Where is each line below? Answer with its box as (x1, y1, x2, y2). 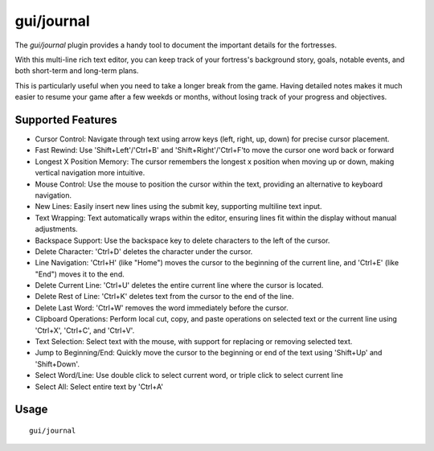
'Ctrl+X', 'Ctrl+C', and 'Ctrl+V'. (35, 326, 135, 335)
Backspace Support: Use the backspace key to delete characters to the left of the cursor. (35, 236, 330, 245)
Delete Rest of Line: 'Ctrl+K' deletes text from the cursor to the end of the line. (35, 292, 294, 301)
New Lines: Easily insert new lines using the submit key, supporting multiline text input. (35, 202, 322, 211)
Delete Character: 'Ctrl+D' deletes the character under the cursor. (35, 246, 253, 256)
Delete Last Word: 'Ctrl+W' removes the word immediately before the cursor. (35, 302, 289, 313)
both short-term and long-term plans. (14, 66, 139, 76)
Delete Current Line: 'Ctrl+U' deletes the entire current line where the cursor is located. (35, 281, 324, 290)
